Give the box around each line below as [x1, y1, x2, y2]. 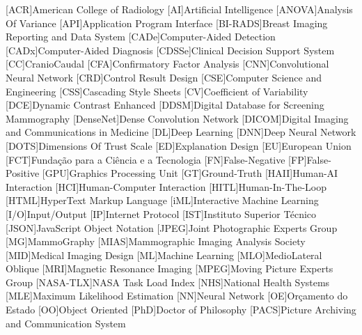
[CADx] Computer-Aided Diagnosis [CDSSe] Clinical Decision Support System [6, 42, 335, 57]
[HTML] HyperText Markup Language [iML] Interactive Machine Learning [6, 193, 319, 208]
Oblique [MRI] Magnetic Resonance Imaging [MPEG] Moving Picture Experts [6, 261, 333, 276]
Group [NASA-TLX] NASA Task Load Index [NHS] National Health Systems [6, 274, 330, 289]
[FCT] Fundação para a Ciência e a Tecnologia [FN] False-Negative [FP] [6, 152, 307, 166]
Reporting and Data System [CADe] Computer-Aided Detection [6, 29, 276, 44]
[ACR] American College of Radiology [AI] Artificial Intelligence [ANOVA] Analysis [6, 2, 353, 16]
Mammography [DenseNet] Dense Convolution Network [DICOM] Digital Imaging [6, 111, 349, 125]
